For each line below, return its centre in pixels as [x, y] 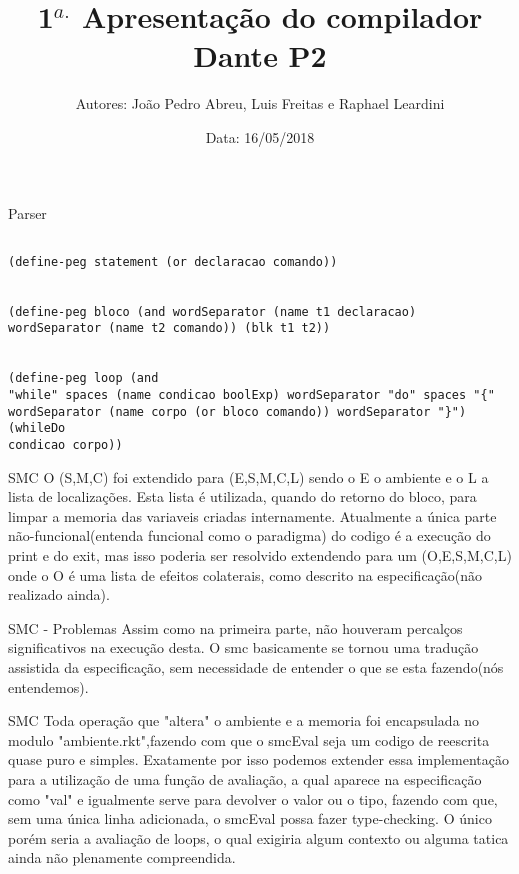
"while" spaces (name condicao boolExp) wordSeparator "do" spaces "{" [251, 395]
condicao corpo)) [65, 444]
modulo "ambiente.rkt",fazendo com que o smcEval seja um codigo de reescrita [249, 739]
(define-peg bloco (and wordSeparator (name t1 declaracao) [212, 311]
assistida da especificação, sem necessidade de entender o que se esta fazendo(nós [256, 666]
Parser [27, 212]
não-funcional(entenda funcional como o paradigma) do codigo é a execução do [249, 535]
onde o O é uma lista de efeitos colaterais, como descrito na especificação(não [245, 574]
